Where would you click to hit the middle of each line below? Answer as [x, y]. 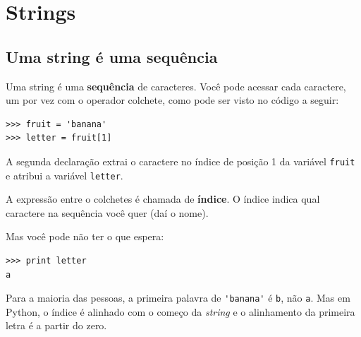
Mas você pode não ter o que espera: [85, 236]
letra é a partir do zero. [56, 325]
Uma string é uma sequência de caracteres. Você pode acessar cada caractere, [176, 86]
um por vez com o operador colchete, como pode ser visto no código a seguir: [172, 100]
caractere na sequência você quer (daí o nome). [107, 212]
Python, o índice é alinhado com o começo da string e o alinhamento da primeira [180, 311]
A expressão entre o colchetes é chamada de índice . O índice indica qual [163, 199]
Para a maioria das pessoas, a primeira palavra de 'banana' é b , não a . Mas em [178, 298]
